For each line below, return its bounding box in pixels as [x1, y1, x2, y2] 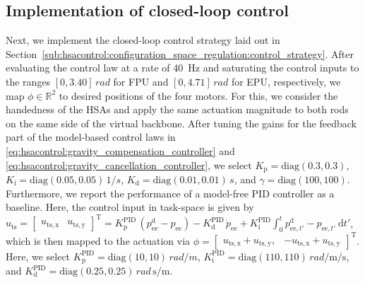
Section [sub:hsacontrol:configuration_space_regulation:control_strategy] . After [6, 46, 354, 61]
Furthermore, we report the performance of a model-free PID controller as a [6, 185, 335, 200]
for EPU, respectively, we [231, 74, 341, 88]
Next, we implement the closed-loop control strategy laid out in [6, 33, 280, 47]
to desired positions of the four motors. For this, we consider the [59, 88, 338, 103]
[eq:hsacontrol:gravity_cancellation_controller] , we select [6, 157, 252, 172]
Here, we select [6, 248, 71, 263]
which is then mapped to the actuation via [6, 233, 191, 248]
